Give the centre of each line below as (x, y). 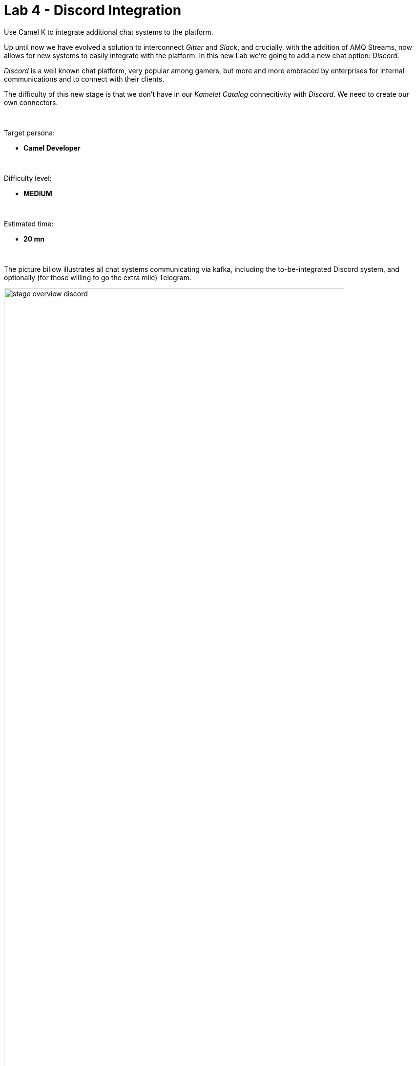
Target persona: (30, 133)
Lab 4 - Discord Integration (93, 10)
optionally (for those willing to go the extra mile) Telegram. (98, 277)
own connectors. (31, 102)
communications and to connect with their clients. (84, 79)
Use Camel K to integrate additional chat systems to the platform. (109, 32)
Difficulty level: (28, 178)
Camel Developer (52, 148)
